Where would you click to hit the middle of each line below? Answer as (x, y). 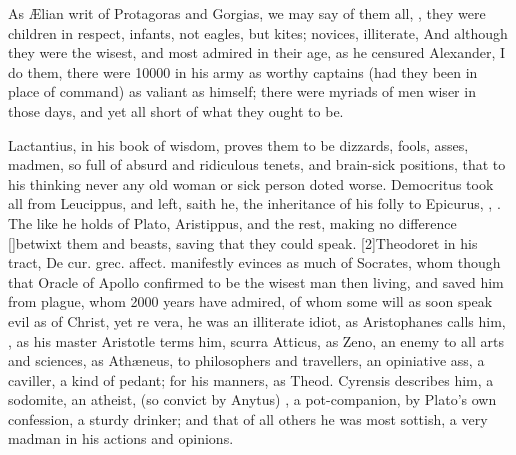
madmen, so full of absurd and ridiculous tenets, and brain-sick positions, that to (257, 164)
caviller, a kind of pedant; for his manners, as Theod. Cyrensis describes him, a (251, 379)
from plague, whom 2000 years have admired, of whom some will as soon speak (250, 301)
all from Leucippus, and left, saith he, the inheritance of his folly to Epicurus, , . (254, 203)
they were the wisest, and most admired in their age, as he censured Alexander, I (257, 52)
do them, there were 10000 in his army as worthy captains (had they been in (243, 71)
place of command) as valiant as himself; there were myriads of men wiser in (242, 91)
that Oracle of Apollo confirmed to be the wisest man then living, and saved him (256, 281)
